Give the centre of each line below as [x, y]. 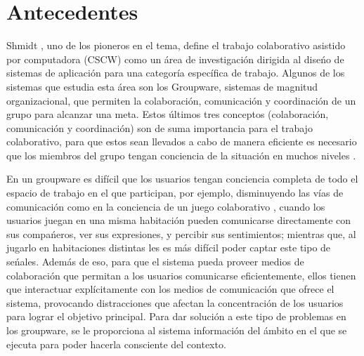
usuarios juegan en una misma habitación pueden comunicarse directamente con [179, 220]
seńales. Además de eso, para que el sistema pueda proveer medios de [155, 262]
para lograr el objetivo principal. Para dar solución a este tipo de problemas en [176, 316]
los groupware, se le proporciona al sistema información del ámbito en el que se [177, 330]
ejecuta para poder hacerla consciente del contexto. [116, 344]
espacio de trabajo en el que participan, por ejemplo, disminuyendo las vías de [175, 193]
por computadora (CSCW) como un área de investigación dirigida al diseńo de [175, 59]
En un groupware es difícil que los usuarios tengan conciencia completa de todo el [182, 179]
